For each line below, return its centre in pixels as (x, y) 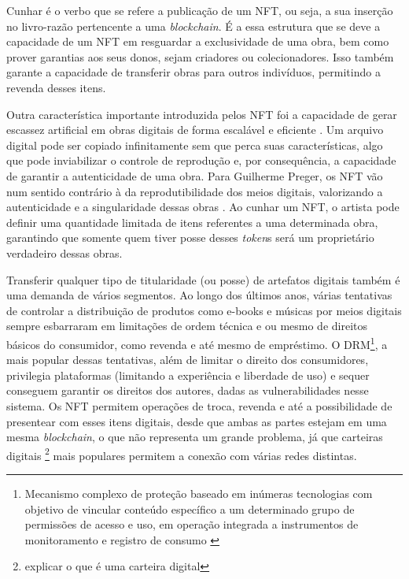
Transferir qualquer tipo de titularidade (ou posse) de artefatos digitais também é (203, 279)
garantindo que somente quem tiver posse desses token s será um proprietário (190, 238)
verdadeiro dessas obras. (64, 252)
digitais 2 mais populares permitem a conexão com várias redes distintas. (182, 454)
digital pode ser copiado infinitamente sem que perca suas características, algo (195, 145)
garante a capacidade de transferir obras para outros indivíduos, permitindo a (193, 72)
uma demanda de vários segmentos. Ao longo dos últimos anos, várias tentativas (199, 295)
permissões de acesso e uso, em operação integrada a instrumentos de (192, 524)
